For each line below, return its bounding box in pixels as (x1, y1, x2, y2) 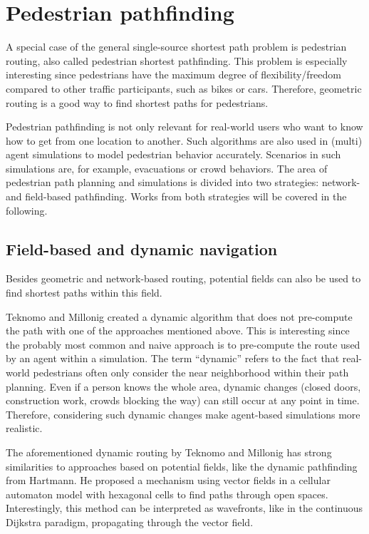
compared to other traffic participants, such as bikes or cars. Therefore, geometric (6, 81, 362, 96)
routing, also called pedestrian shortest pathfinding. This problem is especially (6, 53, 348, 68)
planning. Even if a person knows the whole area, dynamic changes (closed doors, (6, 379, 361, 394)
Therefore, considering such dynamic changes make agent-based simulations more (6, 406, 360, 421)
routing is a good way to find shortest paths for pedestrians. (6, 95, 269, 110)
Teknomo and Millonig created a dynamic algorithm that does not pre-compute (6, 309, 353, 324)
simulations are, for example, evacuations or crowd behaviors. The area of (6, 160, 328, 175)
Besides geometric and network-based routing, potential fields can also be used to (6, 271, 361, 286)
